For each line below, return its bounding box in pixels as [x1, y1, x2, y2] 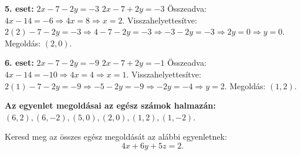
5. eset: [5, 2, 34, 14]
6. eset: [5, 56, 34, 69]
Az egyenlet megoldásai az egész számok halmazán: [5, 99, 216, 112]
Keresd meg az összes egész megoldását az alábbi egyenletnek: [5, 130, 227, 143]
